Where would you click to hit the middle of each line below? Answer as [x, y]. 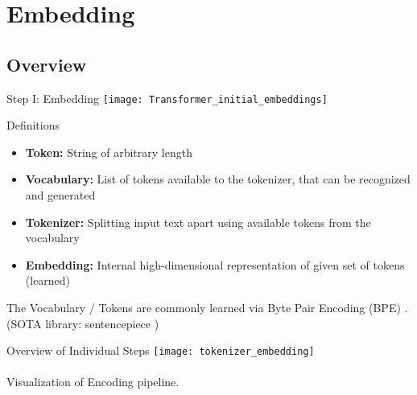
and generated [60, 195]
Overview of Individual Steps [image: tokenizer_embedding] [161, 350]
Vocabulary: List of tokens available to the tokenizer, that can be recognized [218, 179]
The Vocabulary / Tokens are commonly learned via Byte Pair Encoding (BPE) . [207, 307]
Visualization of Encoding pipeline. [93, 382]
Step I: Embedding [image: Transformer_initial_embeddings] [167, 98]
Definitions [33, 125]
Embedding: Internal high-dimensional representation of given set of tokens [215, 264]
